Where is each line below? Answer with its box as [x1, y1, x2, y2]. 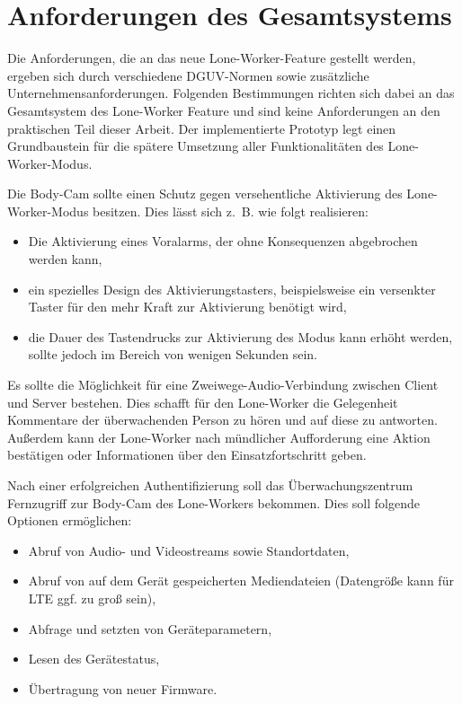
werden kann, [28, 250, 102, 268]
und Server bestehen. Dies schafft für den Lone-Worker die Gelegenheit [7, 392, 398, 411]
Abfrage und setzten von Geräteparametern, [28, 619, 272, 638]
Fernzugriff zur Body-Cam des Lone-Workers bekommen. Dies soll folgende [7, 493, 420, 512]
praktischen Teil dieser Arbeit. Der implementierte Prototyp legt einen [7, 119, 396, 137]
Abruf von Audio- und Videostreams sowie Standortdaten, [28, 541, 350, 559]
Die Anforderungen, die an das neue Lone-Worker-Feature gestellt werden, [7, 48, 416, 67]
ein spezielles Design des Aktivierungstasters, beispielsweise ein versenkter [28, 279, 436, 298]
